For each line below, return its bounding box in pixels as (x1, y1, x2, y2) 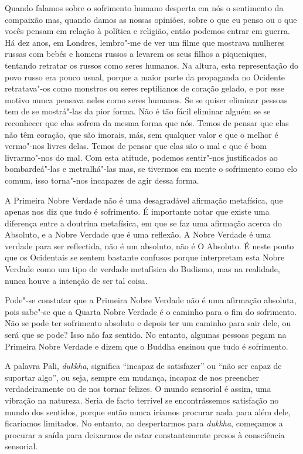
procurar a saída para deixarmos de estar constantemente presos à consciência (5, 428, 285, 441)
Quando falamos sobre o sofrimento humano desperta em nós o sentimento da (5, 2, 284, 13)
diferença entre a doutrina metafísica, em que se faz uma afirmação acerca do (5, 216, 282, 229)
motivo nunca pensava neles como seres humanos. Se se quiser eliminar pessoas (5, 93, 288, 106)
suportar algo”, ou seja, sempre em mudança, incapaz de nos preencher (5, 371, 260, 383)
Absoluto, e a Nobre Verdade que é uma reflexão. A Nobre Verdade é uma (5, 228, 271, 240)
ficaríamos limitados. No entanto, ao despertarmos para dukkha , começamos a (5, 417, 283, 429)
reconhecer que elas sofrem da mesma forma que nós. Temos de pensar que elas (5, 116, 289, 128)
